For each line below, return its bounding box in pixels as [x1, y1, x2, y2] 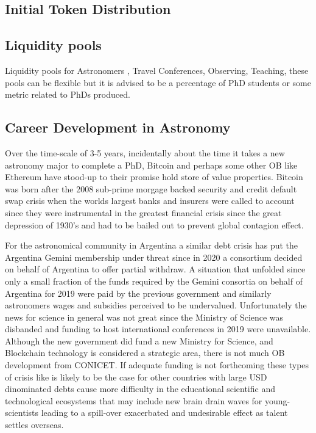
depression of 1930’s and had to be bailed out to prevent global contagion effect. [5, 218, 304, 231]
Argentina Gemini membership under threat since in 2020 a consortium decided [5, 250, 303, 263]
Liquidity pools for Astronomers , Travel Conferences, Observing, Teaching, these [5, 64, 309, 76]
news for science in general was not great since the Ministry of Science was [5, 310, 284, 323]
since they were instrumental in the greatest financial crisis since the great [5, 206, 282, 219]
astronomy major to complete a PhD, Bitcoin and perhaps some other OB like [5, 158, 298, 171]
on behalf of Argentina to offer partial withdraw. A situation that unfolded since [5, 263, 306, 275]
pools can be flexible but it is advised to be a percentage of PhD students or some [5, 76, 311, 89]
